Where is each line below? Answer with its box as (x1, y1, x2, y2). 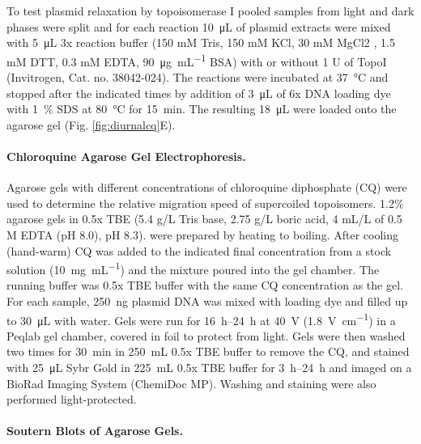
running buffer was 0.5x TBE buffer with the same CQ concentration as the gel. (6, 277, 403, 294)
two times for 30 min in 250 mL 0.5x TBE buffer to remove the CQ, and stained (6, 343, 410, 360)
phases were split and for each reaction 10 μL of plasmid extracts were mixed (6, 18, 391, 35)
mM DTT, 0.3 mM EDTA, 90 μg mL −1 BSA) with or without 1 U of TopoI (6, 50, 387, 70)
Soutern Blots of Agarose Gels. (6, 422, 183, 439)
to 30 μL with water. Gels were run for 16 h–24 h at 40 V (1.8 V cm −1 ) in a (6, 309, 396, 328)
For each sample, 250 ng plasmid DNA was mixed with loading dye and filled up (6, 293, 408, 310)
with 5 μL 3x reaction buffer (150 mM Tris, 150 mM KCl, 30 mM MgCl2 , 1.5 (6, 34, 395, 51)
